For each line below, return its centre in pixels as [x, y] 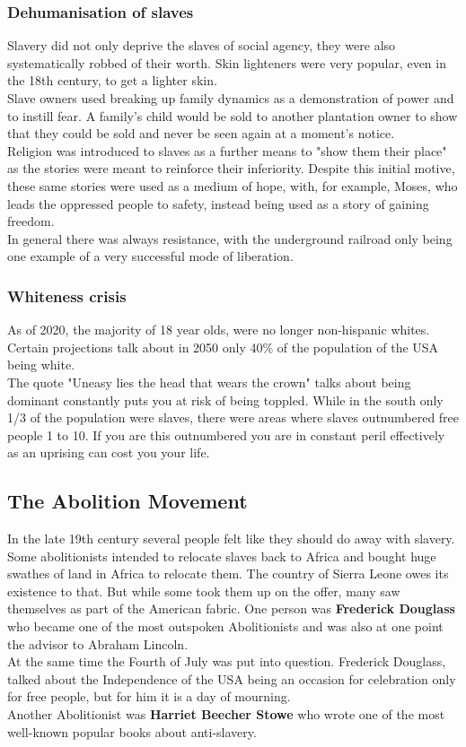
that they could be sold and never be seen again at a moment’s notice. [201, 133]
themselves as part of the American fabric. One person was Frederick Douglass [231, 608]
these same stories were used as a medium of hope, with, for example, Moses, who [233, 185]
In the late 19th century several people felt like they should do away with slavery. [231, 539]
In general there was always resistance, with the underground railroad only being [230, 238]
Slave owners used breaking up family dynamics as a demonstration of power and [231, 98]
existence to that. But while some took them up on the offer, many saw [204, 591]
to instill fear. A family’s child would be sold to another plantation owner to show [233, 115]
